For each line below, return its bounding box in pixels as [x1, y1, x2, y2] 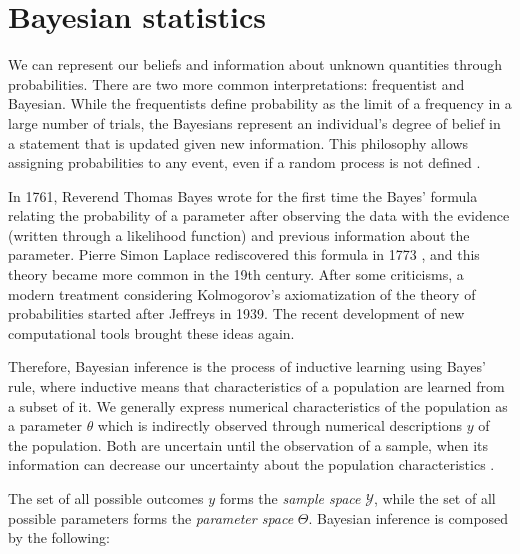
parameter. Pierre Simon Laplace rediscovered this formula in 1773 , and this [8, 244, 480, 265]
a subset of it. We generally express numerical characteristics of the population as [8, 395, 508, 416]
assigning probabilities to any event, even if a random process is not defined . [8, 152, 481, 173]
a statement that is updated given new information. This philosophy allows [8, 132, 469, 153]
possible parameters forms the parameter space [8, 507, 294, 528]
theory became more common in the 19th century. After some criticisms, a [8, 264, 464, 285]
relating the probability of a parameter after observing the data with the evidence [8, 205, 510, 226]
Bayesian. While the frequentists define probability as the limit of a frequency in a [8, 93, 512, 114]
